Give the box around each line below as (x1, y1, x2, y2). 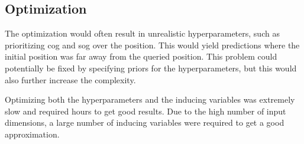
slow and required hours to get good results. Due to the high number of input (5, 104, 286, 117)
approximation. (5, 127, 60, 140)
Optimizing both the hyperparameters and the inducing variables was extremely (5, 93, 295, 106)
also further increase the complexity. (5, 73, 136, 86)
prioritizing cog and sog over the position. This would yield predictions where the (5, 38, 300, 51)
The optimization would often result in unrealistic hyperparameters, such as (5, 27, 280, 40)
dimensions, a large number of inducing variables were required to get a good (5, 116, 284, 129)
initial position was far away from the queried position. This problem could (5, 50, 277, 63)
